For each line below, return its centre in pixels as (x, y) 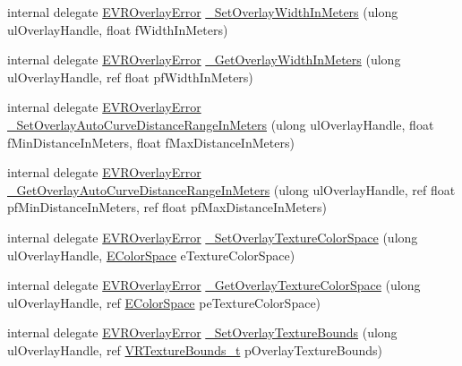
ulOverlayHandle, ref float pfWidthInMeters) (130, 77)
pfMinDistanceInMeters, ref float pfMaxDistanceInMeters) (167, 207)
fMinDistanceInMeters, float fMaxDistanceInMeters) (151, 142)
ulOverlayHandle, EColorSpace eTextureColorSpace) (151, 255)
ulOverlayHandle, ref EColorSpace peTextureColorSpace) (164, 302)
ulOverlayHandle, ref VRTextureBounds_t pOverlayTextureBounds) (195, 349)
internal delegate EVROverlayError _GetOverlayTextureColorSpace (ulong (214, 285)
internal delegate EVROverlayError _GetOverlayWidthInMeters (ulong (204, 60)
